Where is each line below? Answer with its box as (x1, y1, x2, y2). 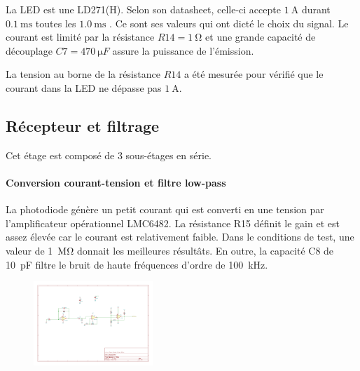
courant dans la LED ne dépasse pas (6, 80, 162, 95)
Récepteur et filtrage (6, 114, 160, 136)
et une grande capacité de (205, 29, 316, 44)
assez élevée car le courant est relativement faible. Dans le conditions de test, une (6, 229, 354, 244)
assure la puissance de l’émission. (112, 43, 254, 58)
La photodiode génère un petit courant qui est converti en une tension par (6, 202, 324, 217)
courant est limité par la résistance (6, 29, 155, 44)
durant (301, 2, 331, 16)
